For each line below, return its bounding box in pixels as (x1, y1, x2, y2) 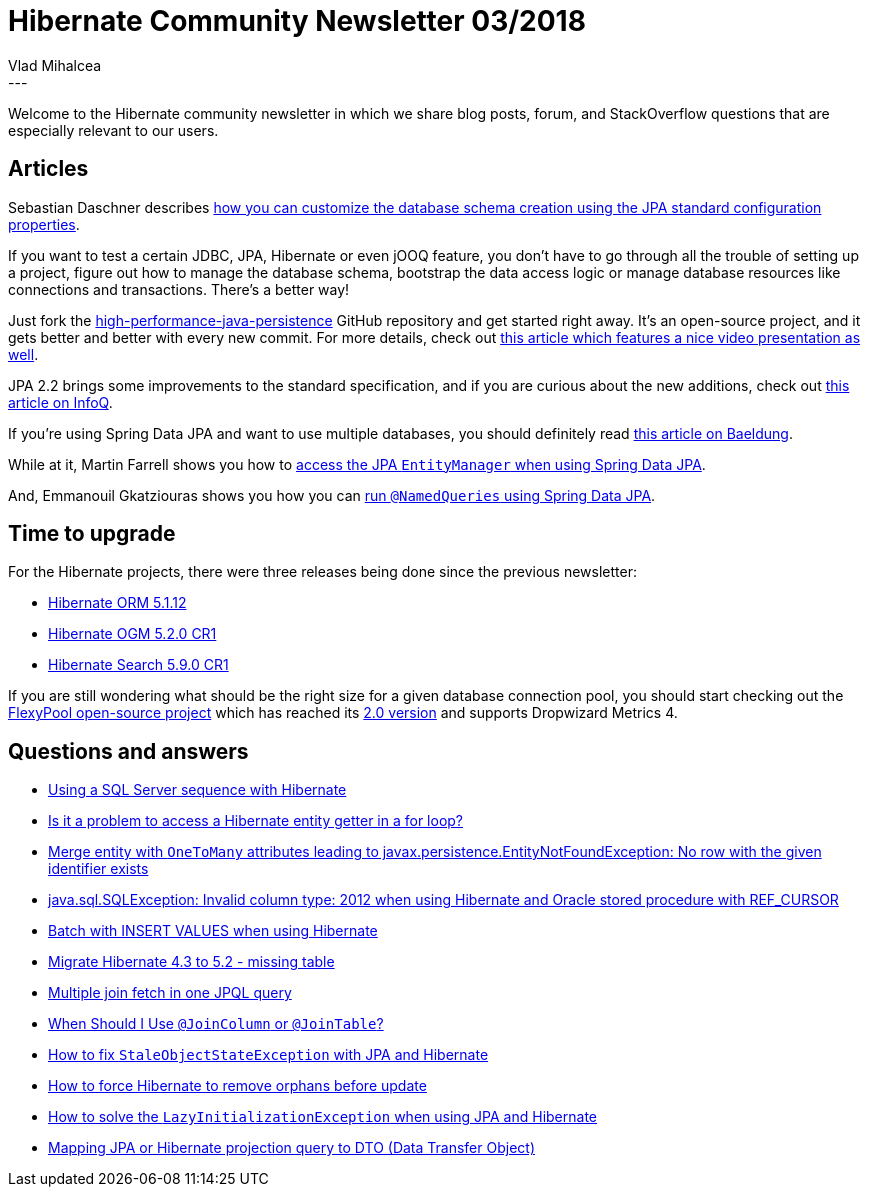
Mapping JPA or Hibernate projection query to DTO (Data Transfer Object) (48, 1139, 536, 1157)
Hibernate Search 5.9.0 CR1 (48, 656, 229, 674)
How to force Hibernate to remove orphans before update (48, 1077, 427, 1095)
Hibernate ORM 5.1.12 (48, 594, 187, 612)
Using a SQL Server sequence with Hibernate (48, 781, 347, 799)
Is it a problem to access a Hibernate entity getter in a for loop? (48, 812, 464, 830)
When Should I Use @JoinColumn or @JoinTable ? (48, 1015, 384, 1033)
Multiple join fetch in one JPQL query (48, 984, 292, 1002)
